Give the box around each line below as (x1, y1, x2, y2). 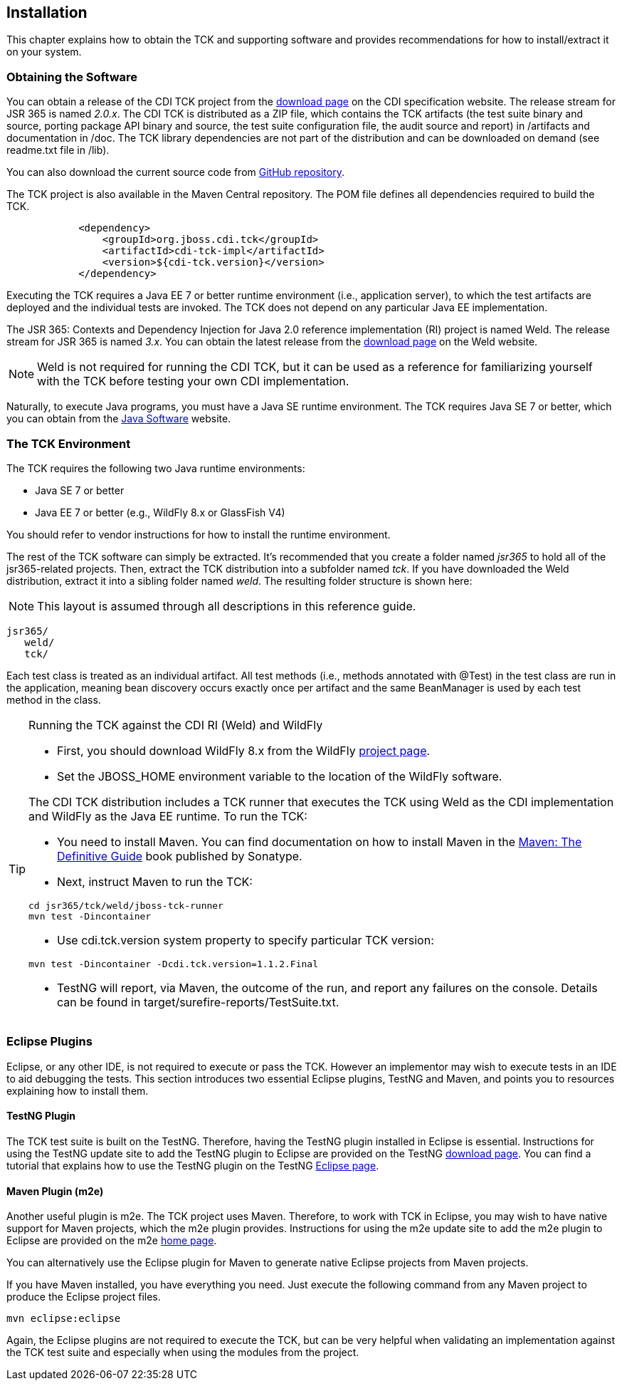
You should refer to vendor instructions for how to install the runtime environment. (6, 528, 391, 541)
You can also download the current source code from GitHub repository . (6, 166, 344, 179)
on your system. (6, 46, 82, 58)
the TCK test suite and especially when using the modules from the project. (6, 1346, 359, 1359)
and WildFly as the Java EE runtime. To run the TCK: (28, 808, 307, 823)
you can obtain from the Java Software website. (6, 412, 231, 425)
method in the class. (6, 693, 101, 706)
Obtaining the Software (6, 69, 138, 84)
